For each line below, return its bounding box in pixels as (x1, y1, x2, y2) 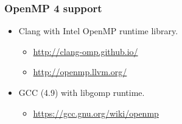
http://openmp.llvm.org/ (33, 65, 127, 78)
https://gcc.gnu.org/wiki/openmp (33, 106, 159, 119)
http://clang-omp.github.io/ (33, 45, 138, 57)
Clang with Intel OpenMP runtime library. (18, 24, 178, 37)
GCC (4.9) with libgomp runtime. (18, 86, 145, 98)
